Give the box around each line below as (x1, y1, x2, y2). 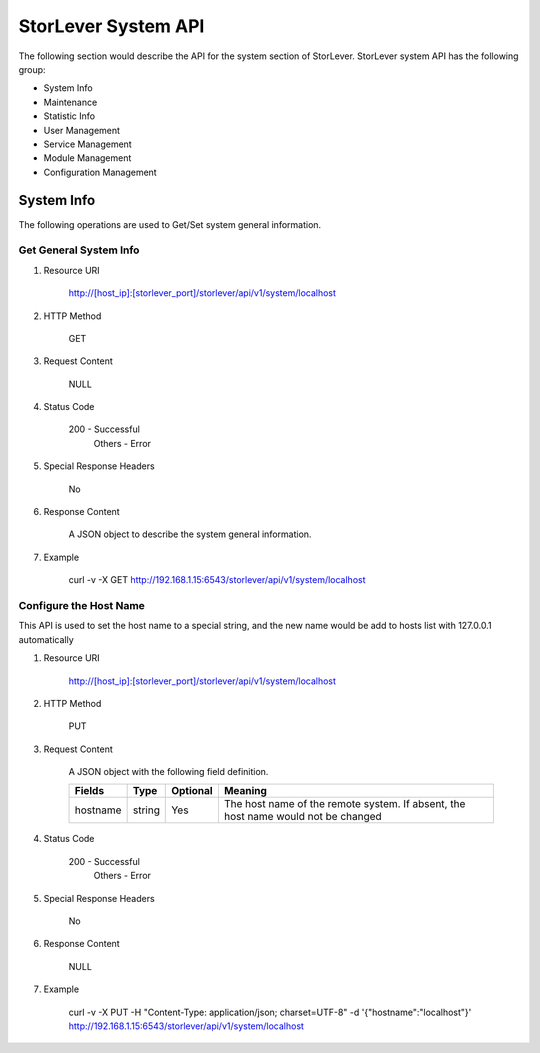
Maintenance (43, 96, 98, 108)
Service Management (43, 138, 132, 150)
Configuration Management (43, 166, 157, 178)
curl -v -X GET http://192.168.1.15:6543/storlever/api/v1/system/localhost (68, 574, 366, 586)
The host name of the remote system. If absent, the (223, 797, 466, 811)
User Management (43, 124, 120, 136)
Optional (171, 784, 214, 798)
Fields (74, 784, 105, 798)
